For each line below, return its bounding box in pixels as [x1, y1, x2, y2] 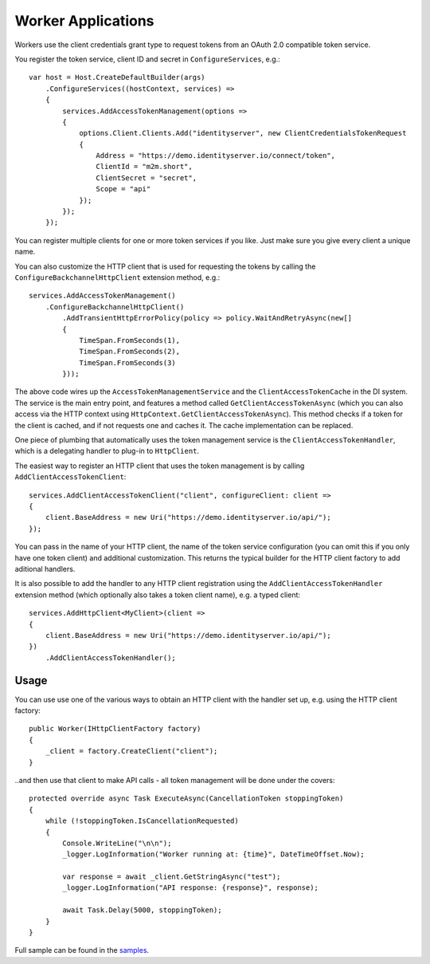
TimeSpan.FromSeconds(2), [79, 347, 181, 356]
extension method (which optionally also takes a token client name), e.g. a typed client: [14, 590, 301, 600]
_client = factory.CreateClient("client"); [45, 746, 218, 756]
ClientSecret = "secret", [96, 173, 197, 183]
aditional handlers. [14, 564, 76, 573]
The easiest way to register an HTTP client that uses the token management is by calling [14, 461, 305, 470]
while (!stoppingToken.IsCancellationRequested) [45, 816, 239, 825]
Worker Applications [14, 12, 154, 30]
